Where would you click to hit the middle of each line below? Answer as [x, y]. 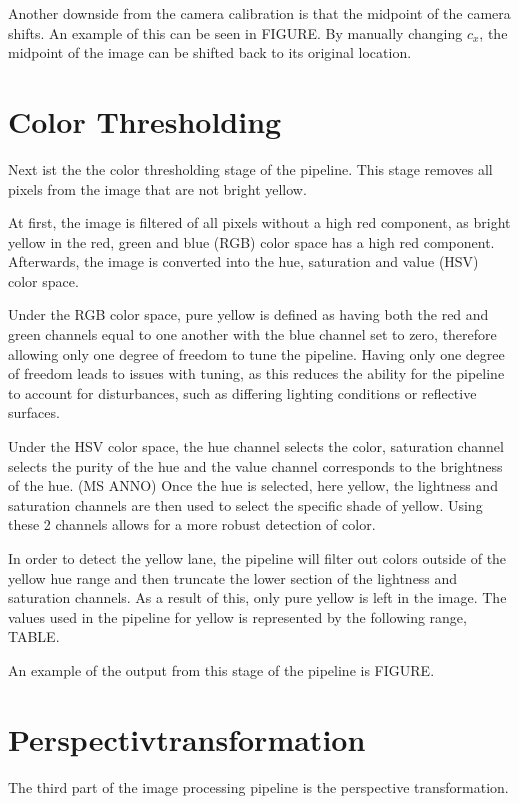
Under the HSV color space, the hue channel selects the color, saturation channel [256, 446]
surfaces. [34, 412]
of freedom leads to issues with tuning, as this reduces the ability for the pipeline [256, 373]
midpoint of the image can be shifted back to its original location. [210, 52]
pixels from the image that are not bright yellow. [157, 188]
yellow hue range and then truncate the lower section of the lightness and [233, 577]
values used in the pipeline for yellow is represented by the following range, [237, 616]
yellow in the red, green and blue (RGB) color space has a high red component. [251, 241]
